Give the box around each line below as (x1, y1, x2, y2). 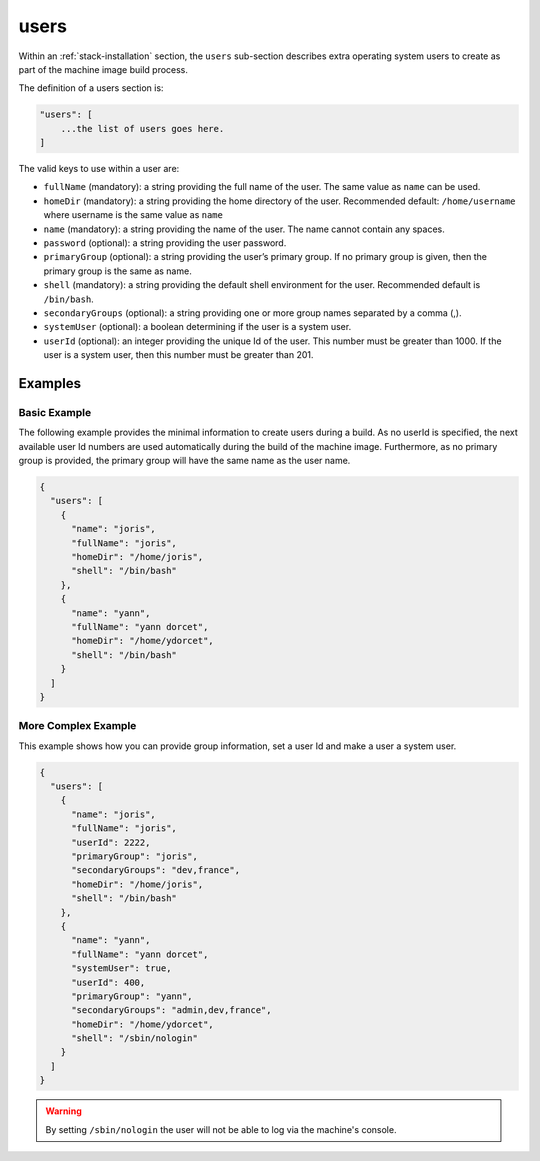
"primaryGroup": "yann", (71, 990, 194, 1002)
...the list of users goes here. (60, 123, 225, 134)
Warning (45, 1105, 82, 1117)
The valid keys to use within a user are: (18, 163, 180, 175)
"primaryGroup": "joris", (71, 851, 199, 862)
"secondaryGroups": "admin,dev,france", (71, 1005, 272, 1016)
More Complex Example (18, 719, 137, 733)
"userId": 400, (71, 976, 146, 988)
